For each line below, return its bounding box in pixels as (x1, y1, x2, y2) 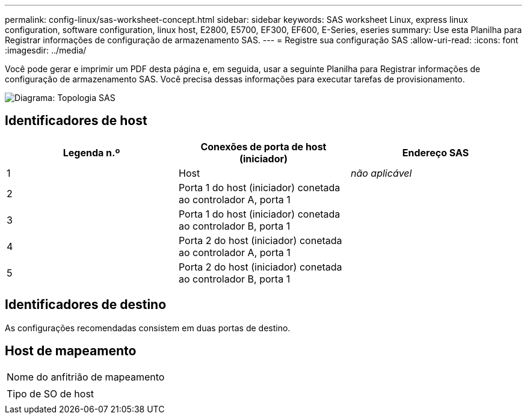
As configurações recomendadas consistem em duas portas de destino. (5, 322, 291, 333)
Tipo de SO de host (7, 387, 94, 400)
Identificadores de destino (5, 297, 167, 313)
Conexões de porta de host (200, 140, 327, 153)
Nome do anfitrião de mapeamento (7, 370, 165, 383)
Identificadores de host (5, 113, 147, 129)
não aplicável (350, 167, 412, 179)
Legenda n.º (63, 146, 120, 159)
